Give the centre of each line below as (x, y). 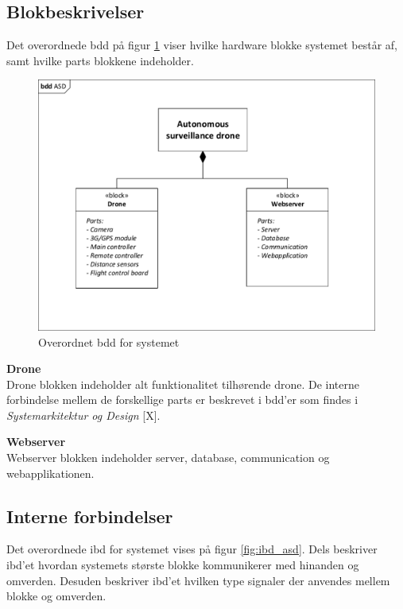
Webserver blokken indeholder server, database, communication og (168, 458)
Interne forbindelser (90, 516)
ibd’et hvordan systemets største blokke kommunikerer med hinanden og (183, 565)
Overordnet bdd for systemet (109, 341)
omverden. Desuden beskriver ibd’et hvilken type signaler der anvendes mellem (198, 580)
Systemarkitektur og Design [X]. (83, 415)
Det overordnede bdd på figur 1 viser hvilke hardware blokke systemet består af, (202, 45)
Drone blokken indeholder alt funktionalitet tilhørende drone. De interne (183, 384)
